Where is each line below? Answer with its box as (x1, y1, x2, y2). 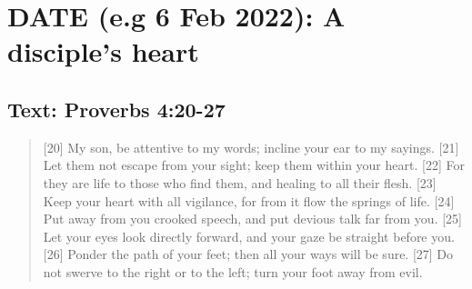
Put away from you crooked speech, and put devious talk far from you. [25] (43, 209, 462, 228)
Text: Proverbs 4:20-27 (7, 95, 226, 123)
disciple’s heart (7, 33, 199, 70)
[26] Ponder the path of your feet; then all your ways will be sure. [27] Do (43, 244, 454, 264)
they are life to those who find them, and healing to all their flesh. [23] (43, 173, 437, 192)
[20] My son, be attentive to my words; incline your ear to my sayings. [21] (43, 137, 459, 156)
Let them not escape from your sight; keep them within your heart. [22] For (43, 155, 465, 174)
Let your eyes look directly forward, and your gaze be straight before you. (43, 226, 455, 245)
